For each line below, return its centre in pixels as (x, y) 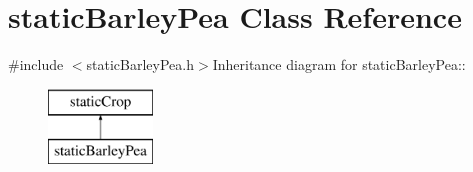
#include (36, 64)
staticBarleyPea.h (140, 64)
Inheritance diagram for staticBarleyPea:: (339, 64)
